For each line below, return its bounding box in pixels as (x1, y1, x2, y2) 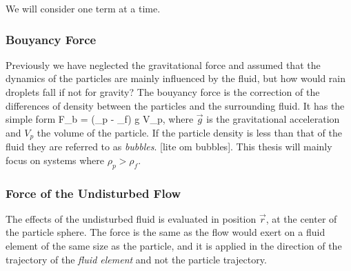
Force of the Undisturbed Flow (6, 184, 181, 201)
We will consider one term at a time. (6, 1, 161, 15)
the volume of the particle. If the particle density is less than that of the (37, 125, 342, 139)
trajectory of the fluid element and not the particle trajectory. (6, 252, 267, 266)
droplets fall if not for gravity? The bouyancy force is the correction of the (6, 85, 320, 99)
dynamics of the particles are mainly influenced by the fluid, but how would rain (6, 71, 346, 86)
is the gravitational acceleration (206, 112, 340, 126)
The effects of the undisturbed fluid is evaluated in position (6, 211, 257, 225)
